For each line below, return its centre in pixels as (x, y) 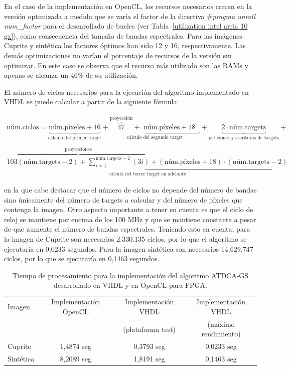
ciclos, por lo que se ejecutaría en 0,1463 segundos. (82, 258)
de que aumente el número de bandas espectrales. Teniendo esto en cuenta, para (127, 229)
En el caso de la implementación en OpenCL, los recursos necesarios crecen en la (128, 6)
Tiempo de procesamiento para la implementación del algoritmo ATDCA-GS (130, 275)
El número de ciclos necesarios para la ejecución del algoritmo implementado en (126, 91)
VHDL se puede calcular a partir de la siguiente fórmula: (92, 102)
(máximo (221, 324)
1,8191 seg (149, 358)
